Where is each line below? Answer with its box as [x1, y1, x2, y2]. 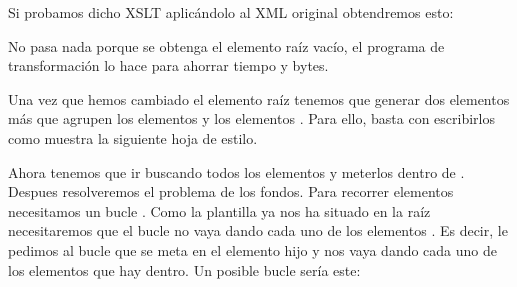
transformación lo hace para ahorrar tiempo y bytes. [8, 55, 329, 76]
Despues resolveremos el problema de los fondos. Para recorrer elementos [8, 181, 454, 202]
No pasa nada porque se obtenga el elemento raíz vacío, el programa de [8, 35, 445, 56]
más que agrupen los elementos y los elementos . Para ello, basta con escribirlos [8, 108, 496, 129]
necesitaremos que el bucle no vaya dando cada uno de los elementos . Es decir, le [8, 220, 508, 241]
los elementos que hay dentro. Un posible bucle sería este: [8, 259, 361, 280]
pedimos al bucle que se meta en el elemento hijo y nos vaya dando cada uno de [8, 239, 498, 260]
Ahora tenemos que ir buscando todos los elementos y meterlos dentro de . [8, 161, 465, 182]
